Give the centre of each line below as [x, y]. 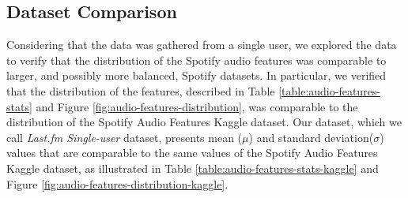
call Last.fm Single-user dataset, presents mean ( [125, 137]
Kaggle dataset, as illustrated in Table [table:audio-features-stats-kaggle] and [193, 168]
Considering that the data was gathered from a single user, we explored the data [202, 45]
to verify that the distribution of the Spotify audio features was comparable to [196, 60]
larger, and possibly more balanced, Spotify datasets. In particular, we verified [196, 75]
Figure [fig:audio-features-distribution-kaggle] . [117, 183]
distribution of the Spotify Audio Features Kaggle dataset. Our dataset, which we [204, 122]
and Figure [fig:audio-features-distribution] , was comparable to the [197, 106]
